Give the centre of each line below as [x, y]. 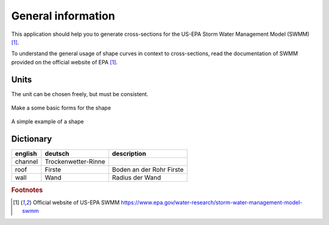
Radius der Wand [136, 178]
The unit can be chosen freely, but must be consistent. [80, 94]
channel [27, 162]
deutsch [57, 154]
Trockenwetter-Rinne [75, 162]
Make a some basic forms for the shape [61, 108]
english [26, 154]
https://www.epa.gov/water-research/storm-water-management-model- [212, 202]
